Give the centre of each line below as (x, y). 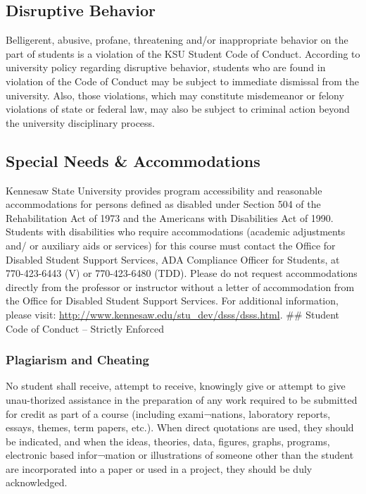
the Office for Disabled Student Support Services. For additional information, (172, 301)
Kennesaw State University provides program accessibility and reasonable (164, 190)
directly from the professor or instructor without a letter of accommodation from (180, 286)
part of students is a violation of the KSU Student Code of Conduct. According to (183, 53)
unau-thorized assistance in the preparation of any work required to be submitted (182, 399)
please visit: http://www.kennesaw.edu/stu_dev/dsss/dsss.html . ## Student (173, 314)
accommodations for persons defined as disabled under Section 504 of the (163, 204)
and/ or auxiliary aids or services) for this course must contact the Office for (171, 245)
